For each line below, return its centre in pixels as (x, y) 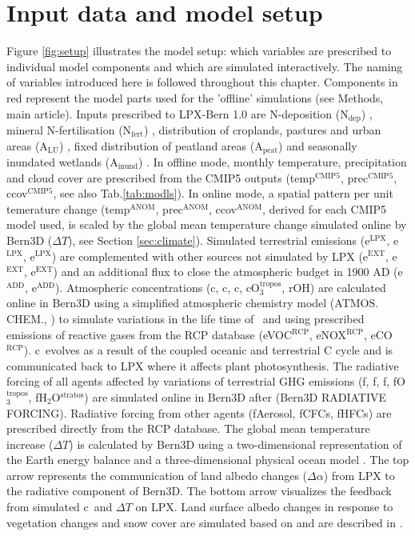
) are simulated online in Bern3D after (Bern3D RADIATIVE (235, 396)
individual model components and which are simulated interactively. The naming (205, 66)
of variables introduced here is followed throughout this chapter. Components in (202, 82)
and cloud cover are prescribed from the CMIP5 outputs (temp (161, 177)
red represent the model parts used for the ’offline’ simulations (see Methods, (195, 97)
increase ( (30, 444)
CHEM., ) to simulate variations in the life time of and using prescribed (186, 318)
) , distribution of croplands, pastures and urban (262, 129)
